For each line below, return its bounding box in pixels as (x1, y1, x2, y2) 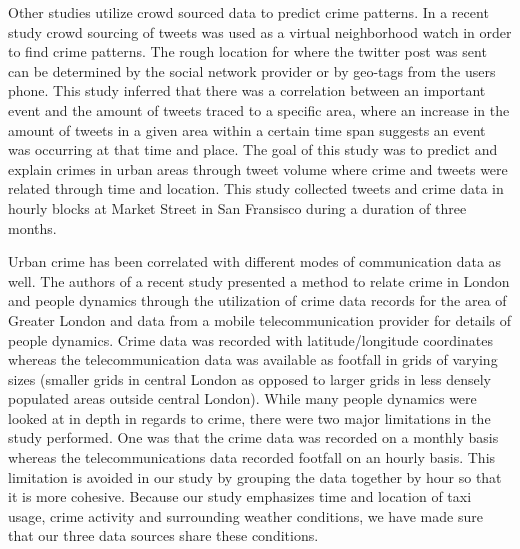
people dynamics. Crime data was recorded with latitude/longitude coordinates (8, 329, 493, 350)
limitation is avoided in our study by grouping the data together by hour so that (8, 466, 502, 487)
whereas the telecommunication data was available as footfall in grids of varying (8, 349, 498, 370)
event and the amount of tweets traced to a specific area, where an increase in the (8, 99, 510, 120)
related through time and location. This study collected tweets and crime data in (8, 178, 504, 199)
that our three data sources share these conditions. (8, 525, 319, 546)
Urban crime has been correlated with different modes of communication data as (8, 251, 502, 272)
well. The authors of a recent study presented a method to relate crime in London (8, 270, 510, 291)
